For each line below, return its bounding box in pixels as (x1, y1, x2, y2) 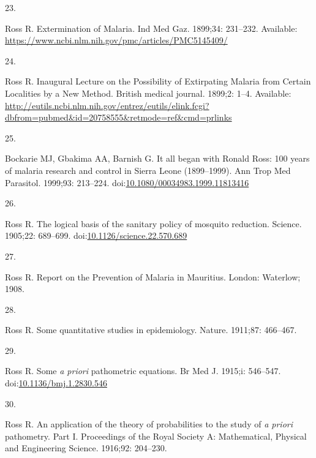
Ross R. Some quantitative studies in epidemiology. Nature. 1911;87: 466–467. (5, 323, 297, 336)
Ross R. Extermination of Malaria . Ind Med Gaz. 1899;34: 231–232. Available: (5, 21, 298, 34)
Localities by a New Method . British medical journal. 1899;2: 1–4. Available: (5, 86, 292, 99)
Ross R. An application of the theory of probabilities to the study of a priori (5, 418, 293, 430)
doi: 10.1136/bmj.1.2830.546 (5, 377, 107, 389)
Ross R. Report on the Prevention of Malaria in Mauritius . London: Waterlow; (5, 270, 301, 283)
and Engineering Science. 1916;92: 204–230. (5, 441, 167, 454)
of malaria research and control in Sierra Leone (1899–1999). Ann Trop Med (5, 163, 291, 176)
